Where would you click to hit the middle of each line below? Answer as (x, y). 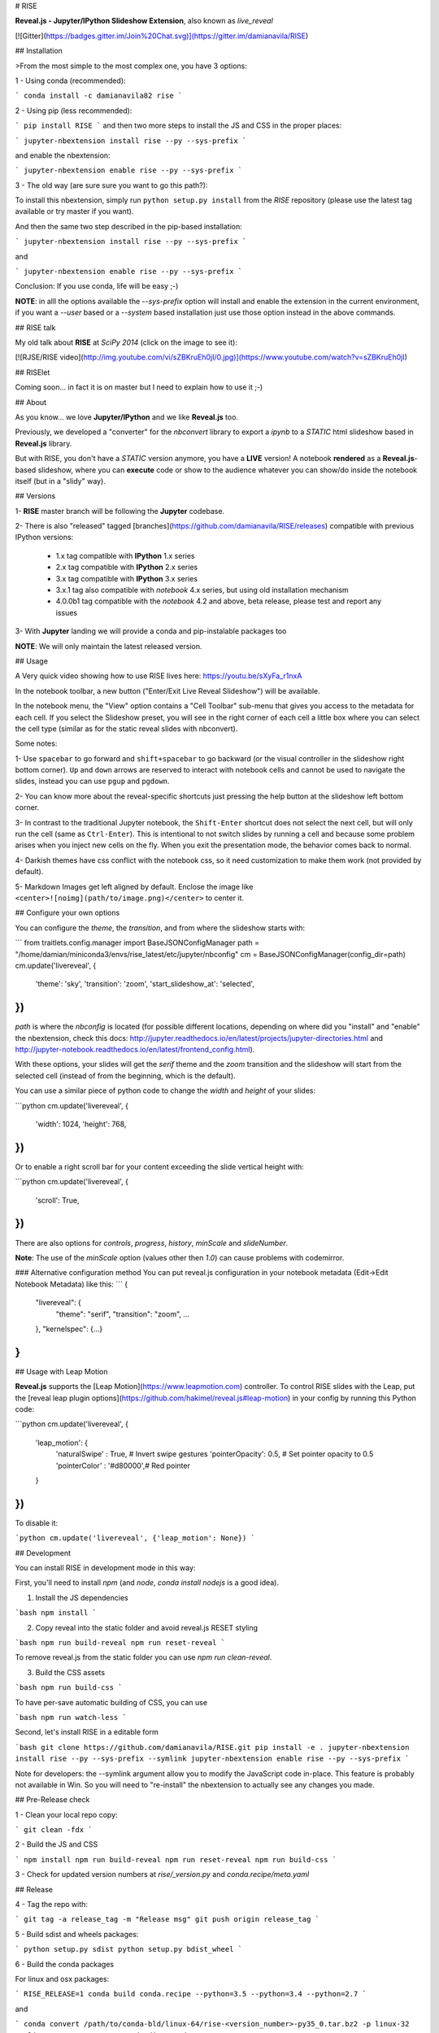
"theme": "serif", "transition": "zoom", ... (123, 1314)
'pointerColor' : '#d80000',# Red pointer (123, 1465)
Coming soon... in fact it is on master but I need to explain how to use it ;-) (139, 387)
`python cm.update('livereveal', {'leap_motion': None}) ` (135, 1538)
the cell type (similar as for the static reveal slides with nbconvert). (126, 729)
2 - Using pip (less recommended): (74, 111)
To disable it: (37, 1523)
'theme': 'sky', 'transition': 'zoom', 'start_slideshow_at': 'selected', (145, 984)
